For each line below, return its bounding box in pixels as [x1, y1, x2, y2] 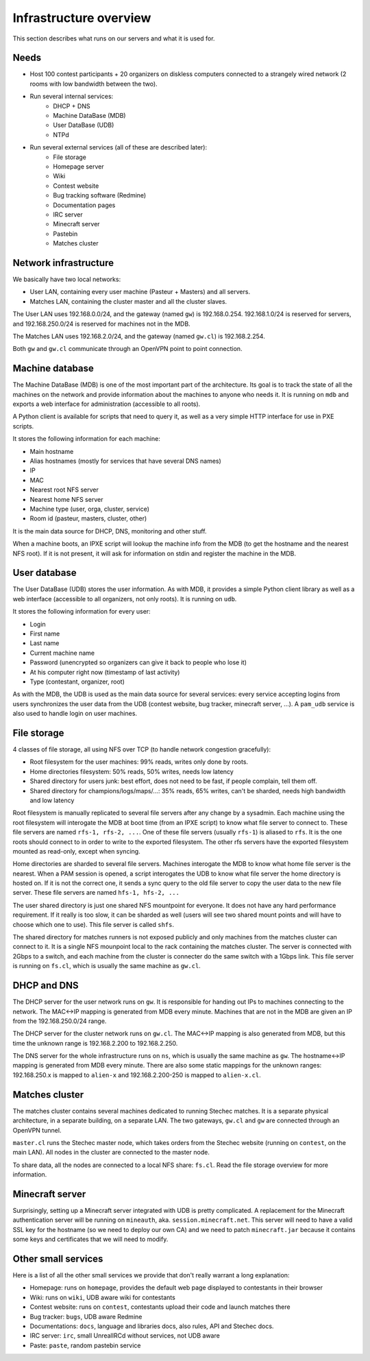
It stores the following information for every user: [12, 607, 151, 616]
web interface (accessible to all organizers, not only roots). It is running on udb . [12, 594, 237, 603]
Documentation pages [53, 201, 116, 209]
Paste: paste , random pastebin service [29, 1341, 141, 1349]
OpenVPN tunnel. [12, 1126, 62, 1134]
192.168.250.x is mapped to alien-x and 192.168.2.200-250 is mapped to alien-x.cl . [12, 1070, 262, 1079]
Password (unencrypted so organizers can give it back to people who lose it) [29, 658, 247, 666]
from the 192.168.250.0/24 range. [12, 1017, 107, 1025]
